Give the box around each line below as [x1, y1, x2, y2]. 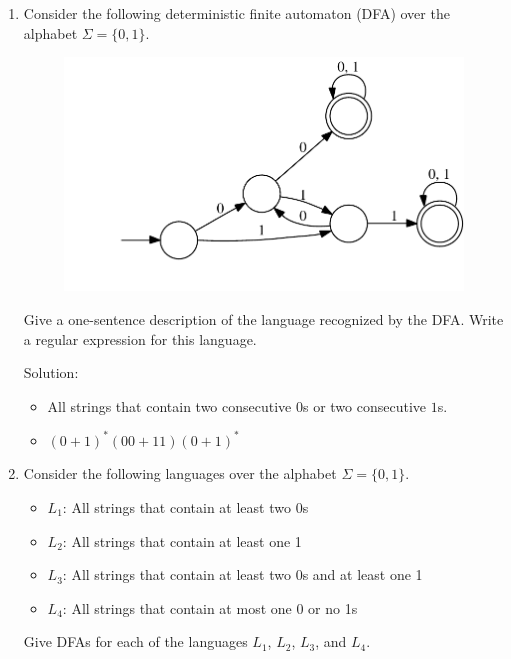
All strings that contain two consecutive [47, 395, 292, 416]
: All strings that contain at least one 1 [62, 530, 302, 551]
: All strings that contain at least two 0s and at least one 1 [62, 564, 423, 585]
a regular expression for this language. [23, 328, 257, 349]
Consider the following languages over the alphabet [23, 463, 337, 484]
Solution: [23, 362, 79, 383]
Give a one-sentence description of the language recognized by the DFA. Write [23, 308, 504, 329]
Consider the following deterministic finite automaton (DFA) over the [23, 3, 450, 23]
